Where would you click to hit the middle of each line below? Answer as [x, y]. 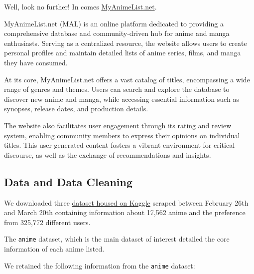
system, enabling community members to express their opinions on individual [122, 135]
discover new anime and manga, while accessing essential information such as [122, 99]
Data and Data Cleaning [68, 181]
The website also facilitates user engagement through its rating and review [118, 125]
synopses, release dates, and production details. [76, 109]
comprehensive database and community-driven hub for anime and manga [117, 33]
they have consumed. [36, 62]
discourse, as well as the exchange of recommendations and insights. [108, 154]
